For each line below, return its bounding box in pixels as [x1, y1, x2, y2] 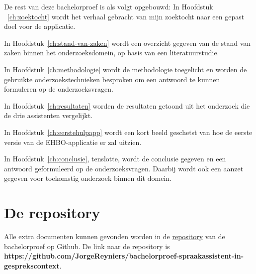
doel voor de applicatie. [4, 21, 76, 31]
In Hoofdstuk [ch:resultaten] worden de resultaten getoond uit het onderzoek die [4, 100, 250, 111]
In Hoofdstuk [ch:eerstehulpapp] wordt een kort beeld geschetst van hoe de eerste [4, 127, 253, 137]
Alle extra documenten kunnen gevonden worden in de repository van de [4, 231, 225, 242]
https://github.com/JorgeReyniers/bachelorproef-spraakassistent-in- [4, 251, 244, 261]
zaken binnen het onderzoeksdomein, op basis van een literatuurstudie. [4, 47, 219, 58]
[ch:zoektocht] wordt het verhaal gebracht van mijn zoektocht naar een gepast [7, 11, 245, 21]
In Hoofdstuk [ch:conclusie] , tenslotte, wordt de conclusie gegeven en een [4, 153, 226, 164]
